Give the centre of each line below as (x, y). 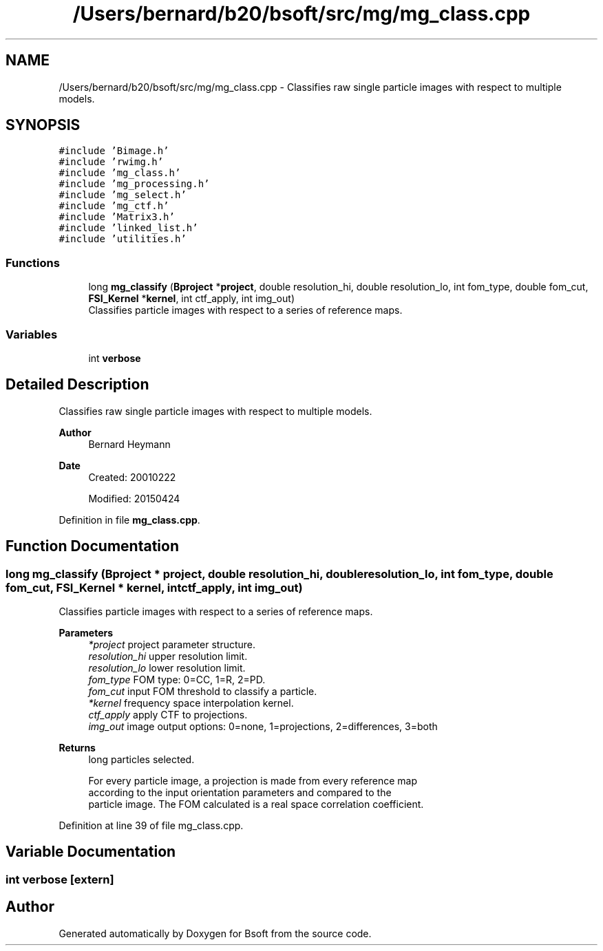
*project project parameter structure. (172, 644)
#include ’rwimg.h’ (111, 162)
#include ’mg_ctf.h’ (114, 206)
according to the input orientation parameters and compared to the (240, 792)
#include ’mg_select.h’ (123, 195)
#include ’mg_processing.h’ (134, 184)
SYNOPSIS (43, 125)
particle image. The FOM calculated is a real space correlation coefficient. (256, 804)
